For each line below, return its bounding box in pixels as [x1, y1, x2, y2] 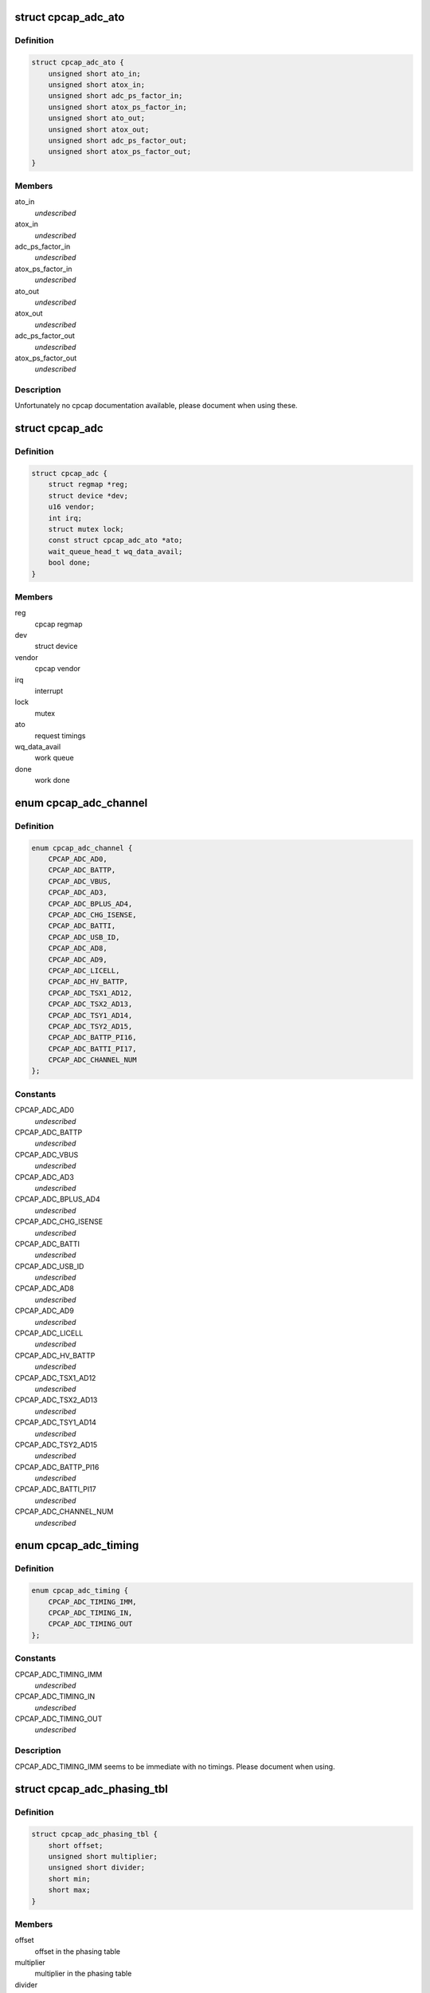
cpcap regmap [34, 619, 83, 629]
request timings [34, 730, 86, 741]
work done [34, 776, 71, 785]
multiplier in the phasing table [34, 1969, 132, 1979]
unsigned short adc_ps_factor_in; [48, 92, 183, 100]
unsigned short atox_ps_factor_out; [48, 147, 191, 156]
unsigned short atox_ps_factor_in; [48, 102, 187, 112]
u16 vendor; [48, 502, 96, 512]
